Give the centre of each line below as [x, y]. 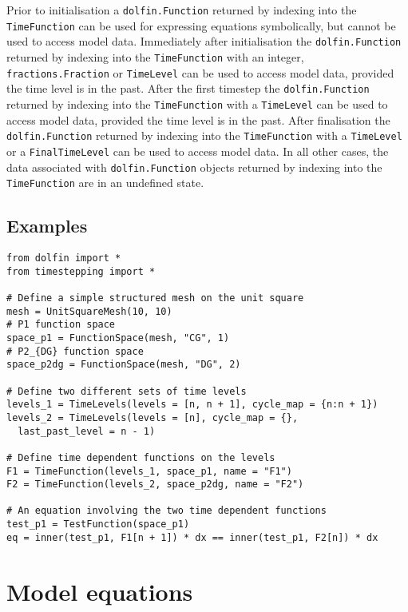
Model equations [100, 591]
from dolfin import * [64, 258]
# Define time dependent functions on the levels [141, 457]
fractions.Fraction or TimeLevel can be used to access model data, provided [200, 72]
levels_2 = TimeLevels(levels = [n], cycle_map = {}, [153, 417]
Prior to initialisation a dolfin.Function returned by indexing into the [182, 10]
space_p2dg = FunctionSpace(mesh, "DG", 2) [124, 365]
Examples [47, 226]
